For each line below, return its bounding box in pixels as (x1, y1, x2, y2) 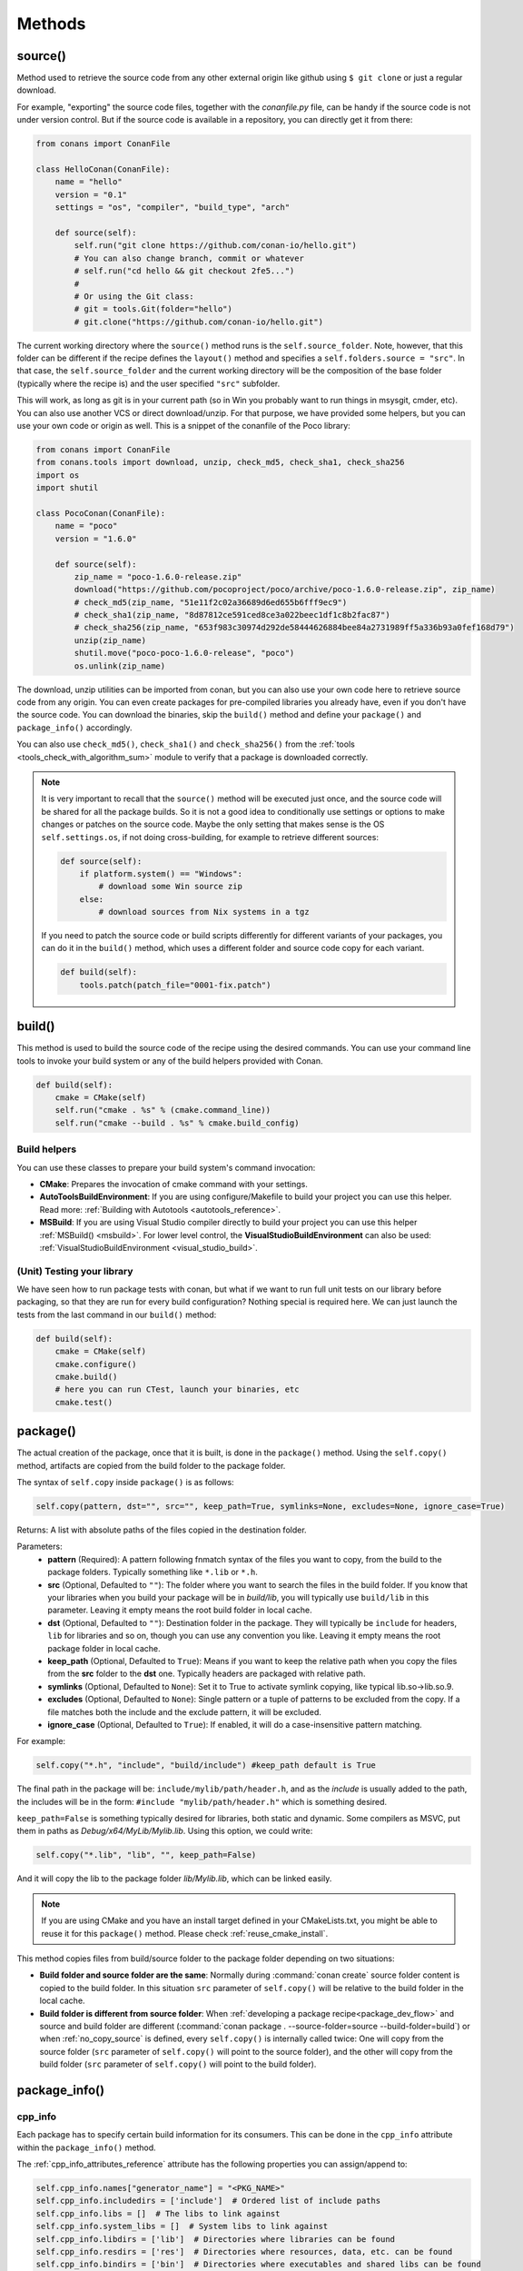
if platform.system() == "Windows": (79, 868, 242, 878)
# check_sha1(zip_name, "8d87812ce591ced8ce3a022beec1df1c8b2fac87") (74, 610, 390, 620)
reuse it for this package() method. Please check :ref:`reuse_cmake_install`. (41, 1928, 329, 1939)
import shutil (35, 482, 99, 493)
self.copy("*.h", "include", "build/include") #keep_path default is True (35, 1760, 377, 1770)
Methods (16, 14, 86, 34)
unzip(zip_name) (74, 635, 147, 645)
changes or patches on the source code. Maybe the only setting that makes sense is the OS (41, 818, 385, 830)
